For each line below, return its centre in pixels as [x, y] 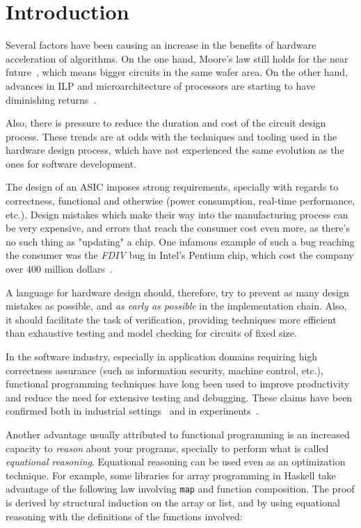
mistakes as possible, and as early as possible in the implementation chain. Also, [176, 306]
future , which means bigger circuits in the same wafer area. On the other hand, [177, 72]
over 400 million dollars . [59, 269]
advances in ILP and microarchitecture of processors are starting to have [161, 85]
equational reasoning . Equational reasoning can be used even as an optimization [176, 462]
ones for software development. [71, 163]
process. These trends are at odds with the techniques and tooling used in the [171, 136]
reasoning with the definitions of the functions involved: [124, 516]
